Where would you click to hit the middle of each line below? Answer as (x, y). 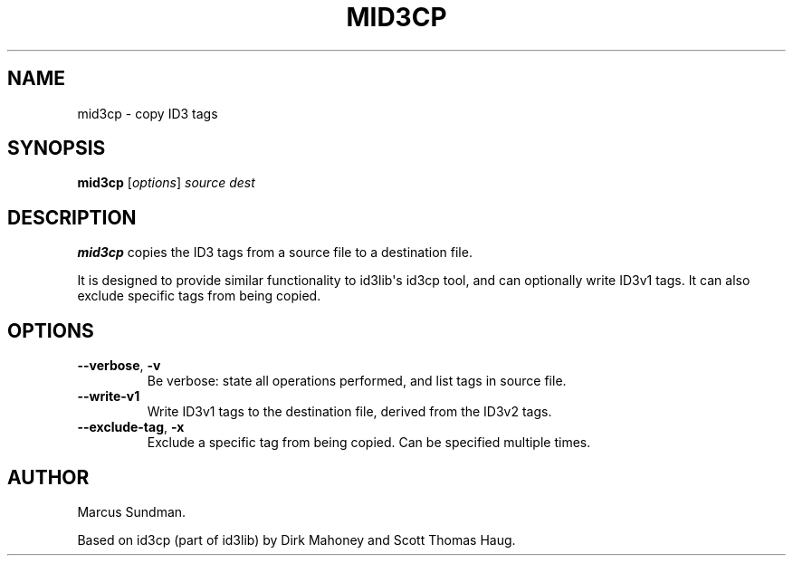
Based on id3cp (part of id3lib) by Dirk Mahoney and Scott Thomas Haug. (296, 539)
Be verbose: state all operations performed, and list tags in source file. (357, 381)
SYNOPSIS (57, 148)
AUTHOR (48, 477)
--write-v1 (109, 396)
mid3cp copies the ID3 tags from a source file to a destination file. (275, 253)
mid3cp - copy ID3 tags (148, 113)
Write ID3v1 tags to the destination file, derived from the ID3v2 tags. (349, 412)
